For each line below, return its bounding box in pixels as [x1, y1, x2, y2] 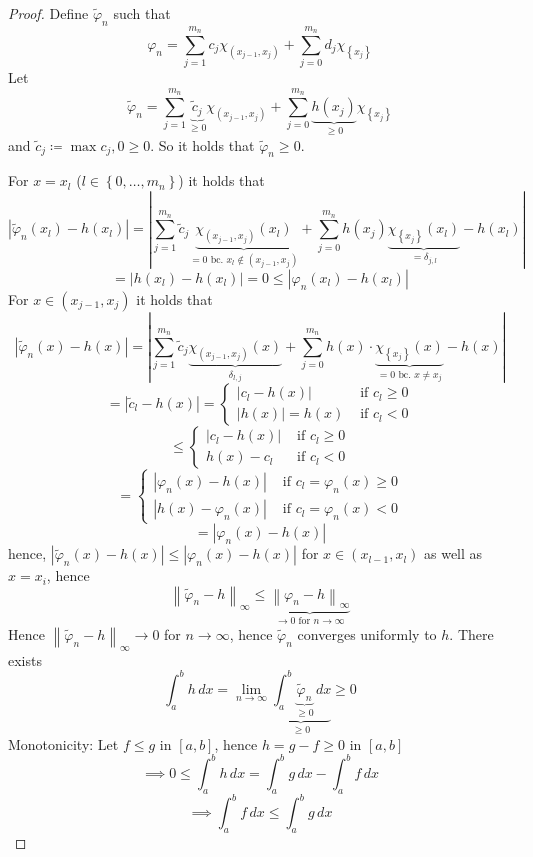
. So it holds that [150, 134, 255, 155]
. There [449, 623, 494, 644]
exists [8, 649, 42, 670]
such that [113, 3, 171, 23]
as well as [423, 543, 483, 564]
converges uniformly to [297, 623, 437, 644]
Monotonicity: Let [8, 733, 119, 754]
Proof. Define [8, 3, 89, 23]
